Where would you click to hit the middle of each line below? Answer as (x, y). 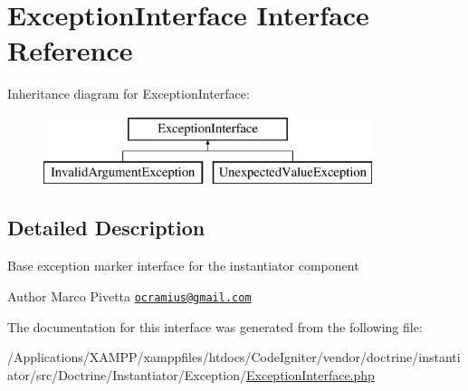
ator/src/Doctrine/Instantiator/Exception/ (127, 374)
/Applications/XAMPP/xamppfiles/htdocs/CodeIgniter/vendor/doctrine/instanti (234, 357)
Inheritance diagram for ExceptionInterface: (129, 94)
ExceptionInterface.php (310, 374)
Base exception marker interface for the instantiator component (183, 266)
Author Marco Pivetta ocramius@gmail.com (129, 296)
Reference (70, 50)
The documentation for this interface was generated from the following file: (215, 326)
